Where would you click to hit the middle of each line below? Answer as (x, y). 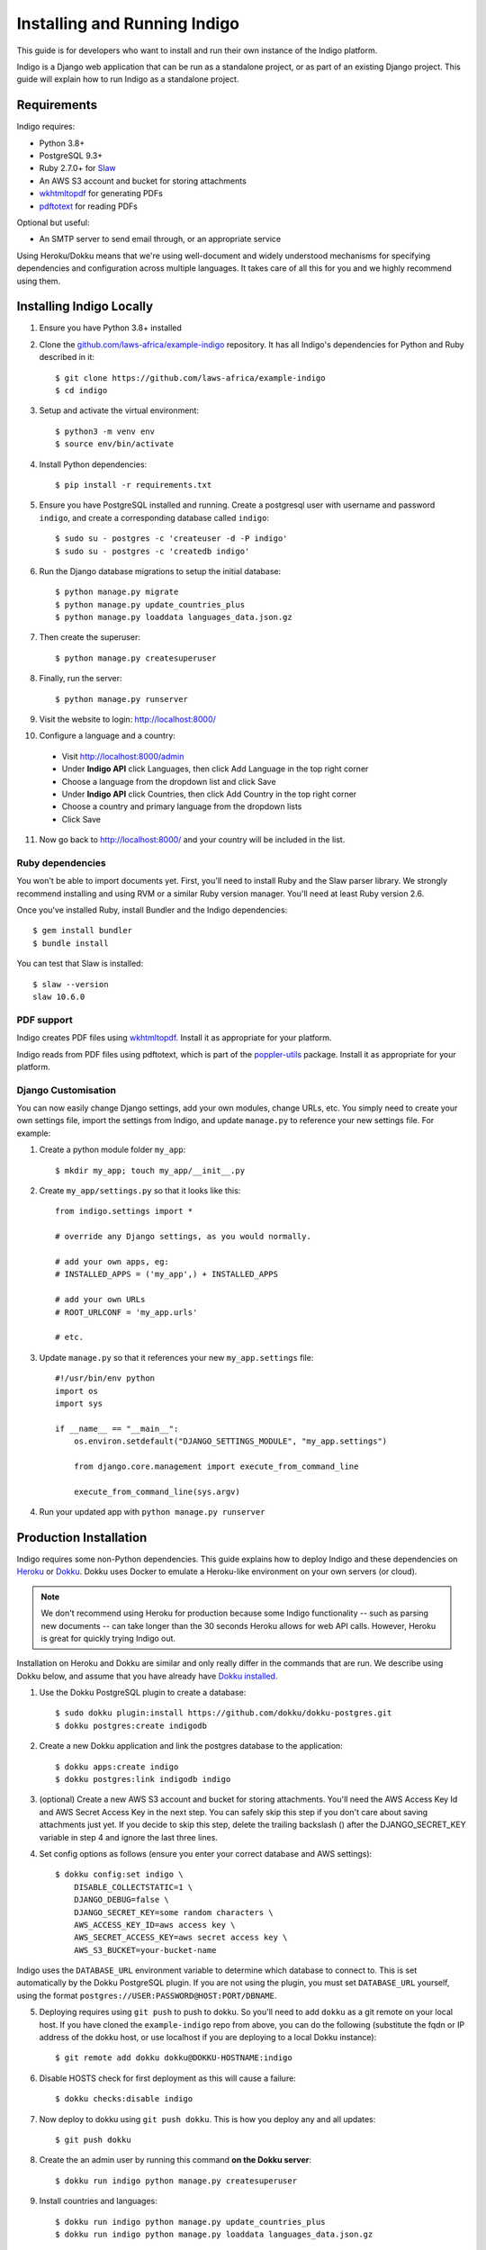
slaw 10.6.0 (59, 997)
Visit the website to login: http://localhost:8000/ (127, 719)
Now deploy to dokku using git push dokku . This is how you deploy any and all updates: (207, 2119)
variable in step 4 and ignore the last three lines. (128, 1837)
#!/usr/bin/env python (105, 1378)
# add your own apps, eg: (112, 1261)
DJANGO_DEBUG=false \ (121, 1900)
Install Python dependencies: (93, 464)
